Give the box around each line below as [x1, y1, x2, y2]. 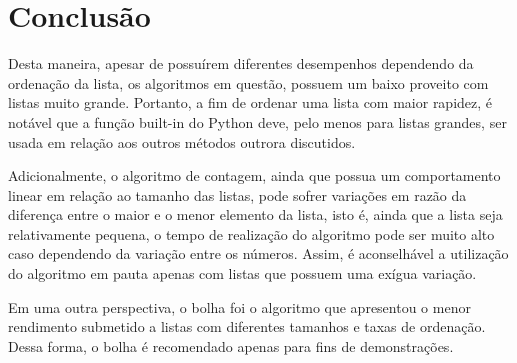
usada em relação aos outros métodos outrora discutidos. [8, 131, 356, 152]
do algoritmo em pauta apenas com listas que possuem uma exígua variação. [8, 263, 477, 284]
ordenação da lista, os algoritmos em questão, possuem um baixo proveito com [8, 72, 489, 93]
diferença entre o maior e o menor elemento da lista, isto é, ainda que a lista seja [8, 204, 503, 225]
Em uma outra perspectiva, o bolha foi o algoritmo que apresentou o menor [8, 296, 471, 317]
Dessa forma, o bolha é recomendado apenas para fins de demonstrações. [8, 335, 454, 356]
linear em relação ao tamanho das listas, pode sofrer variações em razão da [8, 184, 467, 205]
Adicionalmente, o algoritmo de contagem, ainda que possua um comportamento [8, 165, 501, 186]
